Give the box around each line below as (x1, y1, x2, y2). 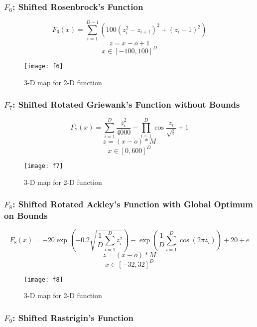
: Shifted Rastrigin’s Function (12, 311, 134, 324)
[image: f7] (24, 162, 63, 169)
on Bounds (4, 209, 48, 222)
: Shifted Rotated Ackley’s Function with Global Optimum (12, 198, 253, 210)
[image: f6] (24, 62, 63, 70)
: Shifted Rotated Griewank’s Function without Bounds (12, 98, 240, 111)
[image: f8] (24, 276, 63, 283)
